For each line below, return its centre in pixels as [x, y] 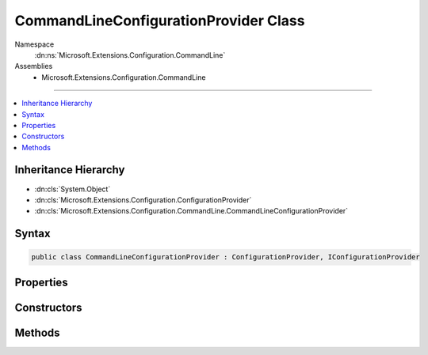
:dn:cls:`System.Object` [73, 189]
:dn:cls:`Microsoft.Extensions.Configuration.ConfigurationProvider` [143, 200]
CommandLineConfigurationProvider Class [160, 21]
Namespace [34, 44]
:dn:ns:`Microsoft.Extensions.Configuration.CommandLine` [130, 55]
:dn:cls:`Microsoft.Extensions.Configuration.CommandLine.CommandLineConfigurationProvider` [191, 211]
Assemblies [34, 66]
